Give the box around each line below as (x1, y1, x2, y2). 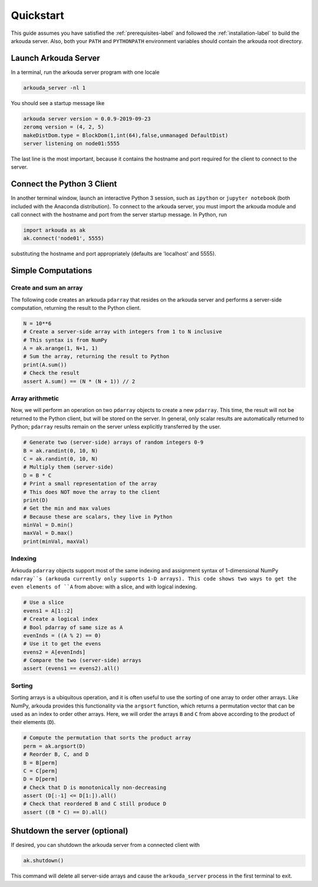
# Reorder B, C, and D (23, 751, 89, 758)
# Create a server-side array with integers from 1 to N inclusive (23, 328, 223, 335)
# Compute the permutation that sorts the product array (23, 735, 191, 741)
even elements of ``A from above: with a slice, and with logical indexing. (11, 583, 197, 590)
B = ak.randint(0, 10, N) (23, 447, 98, 454)
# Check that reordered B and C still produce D (23, 800, 167, 807)
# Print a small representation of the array (23, 480, 157, 487)
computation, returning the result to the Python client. (11, 304, 141, 311)
